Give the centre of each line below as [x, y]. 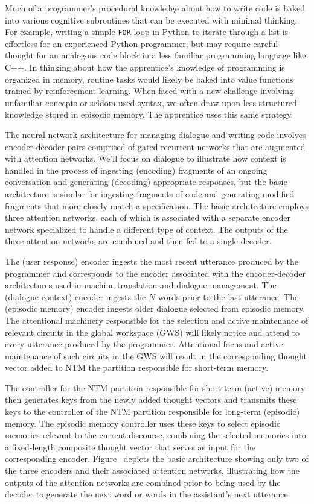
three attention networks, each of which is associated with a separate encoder [148, 217]
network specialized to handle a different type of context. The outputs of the [146, 229]
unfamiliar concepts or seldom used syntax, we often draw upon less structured [151, 102]
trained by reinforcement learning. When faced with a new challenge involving [149, 91]
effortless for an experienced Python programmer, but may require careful [142, 43]
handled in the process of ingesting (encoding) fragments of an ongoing [136, 170]
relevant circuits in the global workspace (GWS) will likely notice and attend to [152, 332]
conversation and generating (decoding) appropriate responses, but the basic [146, 182]
